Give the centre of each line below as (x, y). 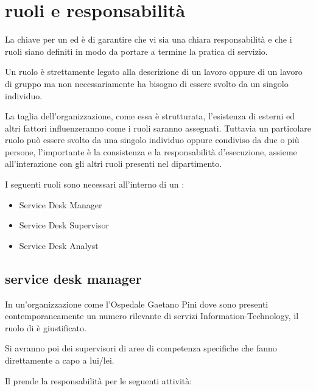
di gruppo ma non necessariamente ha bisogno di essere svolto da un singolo (147, 83)
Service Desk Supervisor (64, 225)
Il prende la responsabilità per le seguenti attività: (99, 380)
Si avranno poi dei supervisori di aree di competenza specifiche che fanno (141, 348)
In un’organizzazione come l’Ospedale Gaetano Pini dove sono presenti (137, 304)
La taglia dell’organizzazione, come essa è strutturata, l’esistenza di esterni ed (150, 116)
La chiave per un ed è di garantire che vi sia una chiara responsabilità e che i (149, 39)
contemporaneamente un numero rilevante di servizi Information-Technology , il (152, 316)
